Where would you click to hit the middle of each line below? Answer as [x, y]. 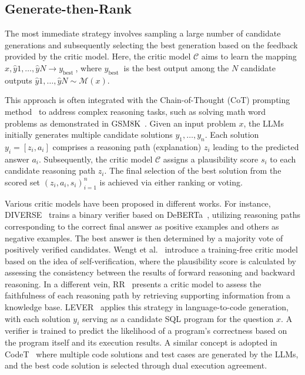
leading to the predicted [256, 146]
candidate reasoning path [50, 170]
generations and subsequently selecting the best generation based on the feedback [151, 44]
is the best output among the [176, 67]
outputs [19, 80]
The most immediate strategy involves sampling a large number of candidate [143, 33]
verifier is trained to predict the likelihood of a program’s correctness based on [146, 331]
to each [283, 159]
